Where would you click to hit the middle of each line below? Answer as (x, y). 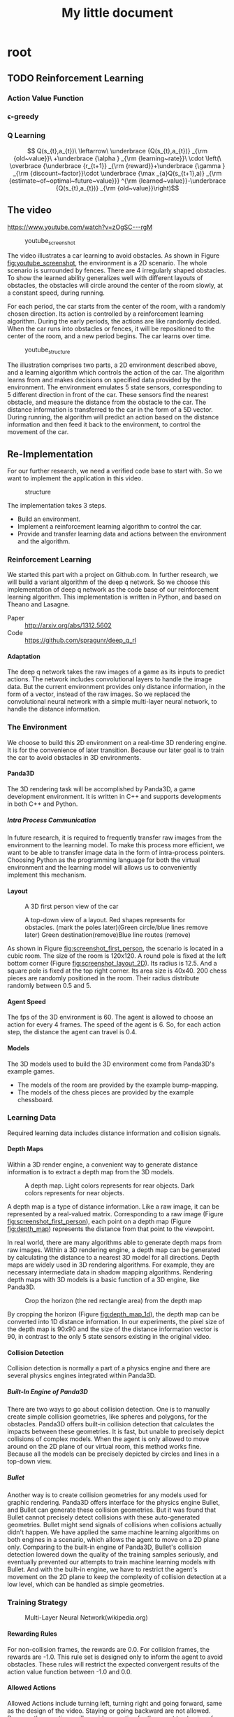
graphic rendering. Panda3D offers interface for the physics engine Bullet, (114, 1503)
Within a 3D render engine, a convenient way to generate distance (102, 1165)
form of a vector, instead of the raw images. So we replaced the (99, 694)
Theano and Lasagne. (38, 604)
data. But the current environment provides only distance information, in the (116, 687)
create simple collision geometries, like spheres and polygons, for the (107, 1417)
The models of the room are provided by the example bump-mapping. (118, 1085)
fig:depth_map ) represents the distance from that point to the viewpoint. (111, 1229)
